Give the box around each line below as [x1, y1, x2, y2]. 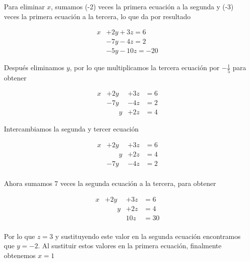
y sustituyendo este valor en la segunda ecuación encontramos [55, 231, 241, 241]
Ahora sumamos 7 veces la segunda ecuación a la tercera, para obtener [4, 178, 216, 188]
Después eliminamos [4, 62, 64, 73]
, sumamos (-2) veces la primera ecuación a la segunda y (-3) [50, 1, 234, 11]
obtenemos [4, 250, 36, 260]
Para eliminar [4, 1, 45, 11]
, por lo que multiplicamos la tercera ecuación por [70, 62, 220, 73]
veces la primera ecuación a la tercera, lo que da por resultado [4, 11, 191, 21]
